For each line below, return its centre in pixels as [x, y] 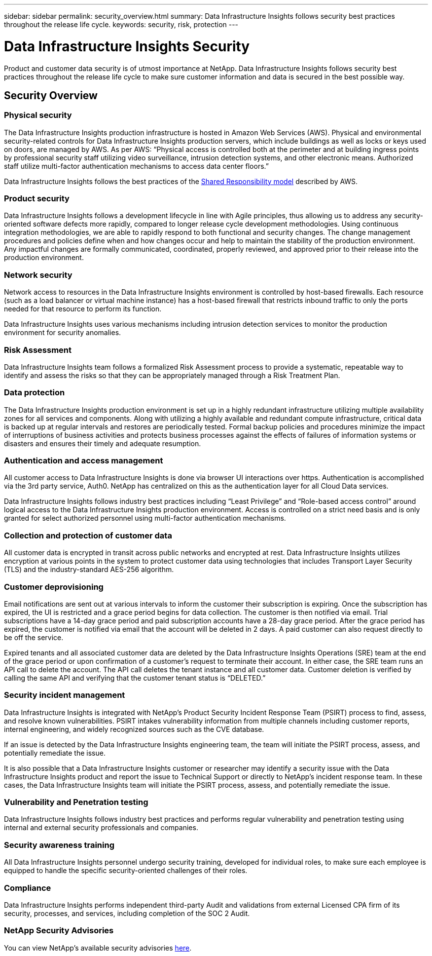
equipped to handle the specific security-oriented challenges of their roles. [126, 871]
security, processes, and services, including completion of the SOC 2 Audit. [127, 913]
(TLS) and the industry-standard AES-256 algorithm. [89, 570]
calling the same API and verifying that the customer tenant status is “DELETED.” [135, 678]
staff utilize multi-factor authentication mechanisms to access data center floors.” [136, 166]
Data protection [35, 393]
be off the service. [34, 637]
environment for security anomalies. [63, 333]
